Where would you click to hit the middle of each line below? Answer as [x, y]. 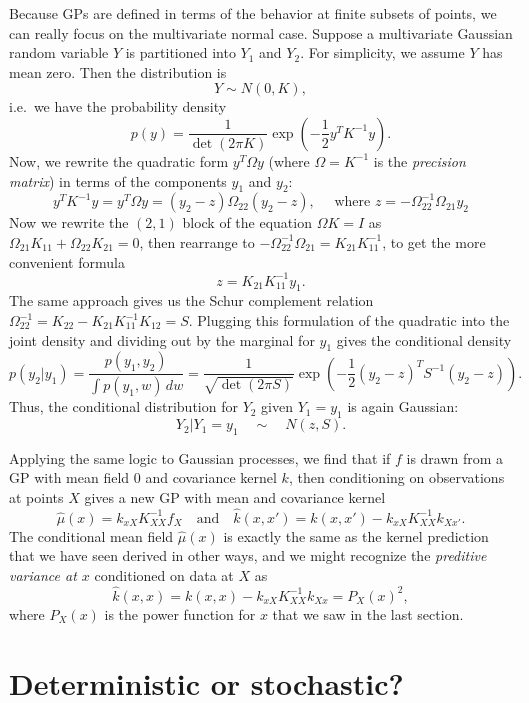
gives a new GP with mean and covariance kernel [235, 497]
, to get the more [434, 241]
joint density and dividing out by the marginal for [162, 339]
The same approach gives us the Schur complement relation [191, 300]
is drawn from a [455, 457]
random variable [59, 52]
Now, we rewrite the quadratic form [119, 160]
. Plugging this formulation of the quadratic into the [349, 320]
